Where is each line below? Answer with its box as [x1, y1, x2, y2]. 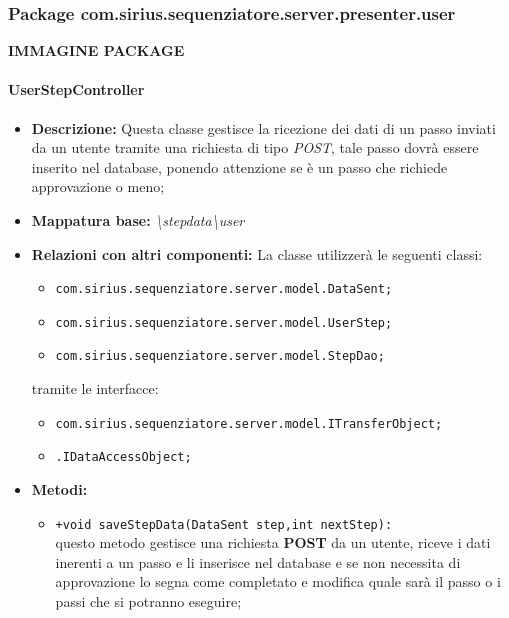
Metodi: [31, 479, 88, 500]
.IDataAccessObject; [55, 450, 192, 465]
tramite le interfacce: [31, 378, 159, 399]
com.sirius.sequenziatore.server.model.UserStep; [55, 315, 393, 330]
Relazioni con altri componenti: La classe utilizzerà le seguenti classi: [31, 243, 483, 264]
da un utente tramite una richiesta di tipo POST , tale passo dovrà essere [31, 137, 479, 158]
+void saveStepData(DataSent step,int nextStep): [55, 517, 393, 532]
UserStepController [8, 79, 145, 100]
